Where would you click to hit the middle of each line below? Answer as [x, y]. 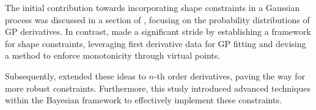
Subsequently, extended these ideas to [75, 75]
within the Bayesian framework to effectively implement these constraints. [143, 100]
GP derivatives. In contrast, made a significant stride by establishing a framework [158, 31]
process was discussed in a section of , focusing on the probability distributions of [157, 19]
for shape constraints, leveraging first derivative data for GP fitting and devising [156, 43]
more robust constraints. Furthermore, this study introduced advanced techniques [158, 88]
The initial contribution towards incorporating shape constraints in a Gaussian [152, 7]
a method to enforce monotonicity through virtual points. [113, 55]
